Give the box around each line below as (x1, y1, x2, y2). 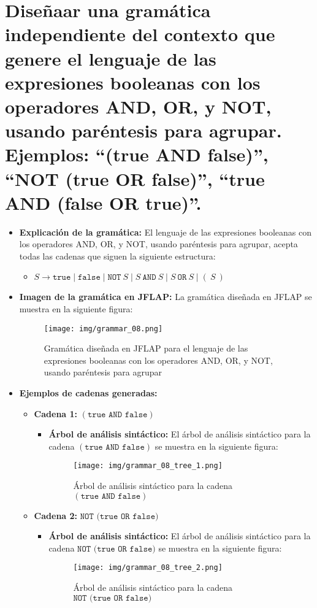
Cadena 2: (34, 509, 78, 521)
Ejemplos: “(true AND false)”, (5, 142, 269, 167)
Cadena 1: (34, 407, 78, 420)
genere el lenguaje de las (5, 45, 216, 71)
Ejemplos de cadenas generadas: (19, 387, 158, 399)
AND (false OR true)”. (5, 190, 202, 215)
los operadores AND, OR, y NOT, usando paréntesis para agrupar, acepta (19, 237, 298, 250)
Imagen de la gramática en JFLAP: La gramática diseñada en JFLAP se (19, 290, 312, 303)
